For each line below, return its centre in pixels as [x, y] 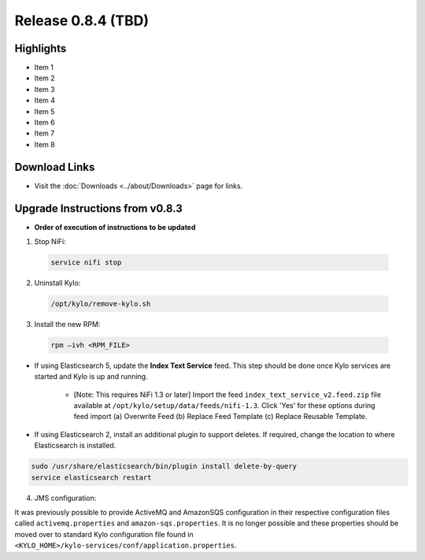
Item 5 [44, 111]
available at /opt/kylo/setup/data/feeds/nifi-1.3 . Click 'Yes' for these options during [224, 406]
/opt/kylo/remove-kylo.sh [101, 304]
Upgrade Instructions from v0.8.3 [98, 208]
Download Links [55, 167]
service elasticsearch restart [92, 477]
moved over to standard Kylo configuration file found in [104, 534]
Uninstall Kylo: [57, 283]
